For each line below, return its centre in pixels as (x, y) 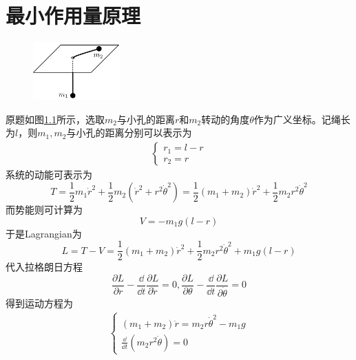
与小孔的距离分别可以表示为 (129, 133)
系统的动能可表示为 (49, 174)
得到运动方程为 (39, 303)
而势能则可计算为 (44, 210)
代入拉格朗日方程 (44, 267)
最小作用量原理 (73, 15)
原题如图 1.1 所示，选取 (55, 119)
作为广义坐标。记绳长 (302, 119)
